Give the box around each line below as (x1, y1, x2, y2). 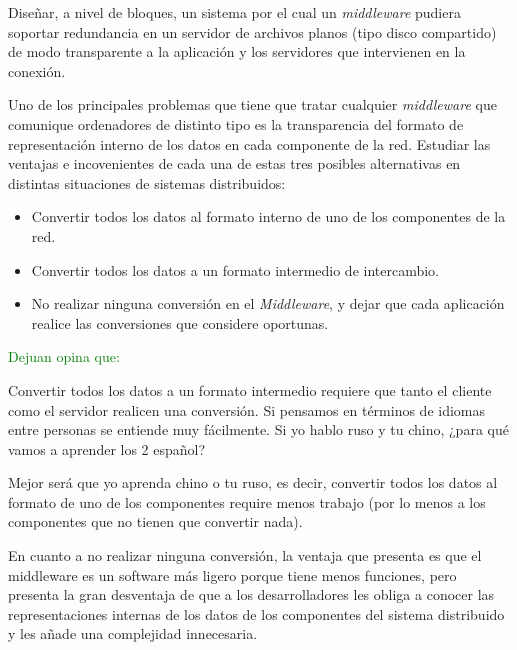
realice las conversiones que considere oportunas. (31, 312, 329, 333)
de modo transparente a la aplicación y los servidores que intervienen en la (8, 41, 466, 62)
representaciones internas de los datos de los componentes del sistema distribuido (8, 603, 505, 624)
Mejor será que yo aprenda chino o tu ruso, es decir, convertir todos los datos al (8, 472, 498, 493)
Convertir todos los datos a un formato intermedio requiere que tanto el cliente (8, 379, 492, 400)
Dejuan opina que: (8, 346, 120, 367)
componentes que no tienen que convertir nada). (8, 511, 303, 532)
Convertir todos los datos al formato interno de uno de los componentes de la (31, 206, 506, 227)
